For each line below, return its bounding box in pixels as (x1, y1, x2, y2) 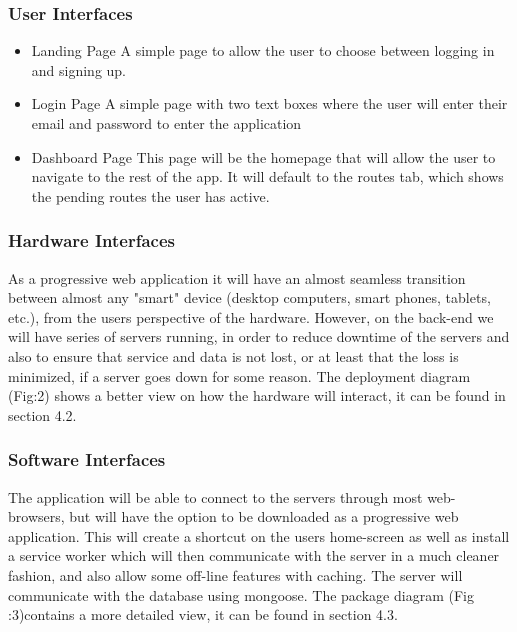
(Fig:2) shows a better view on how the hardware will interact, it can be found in (8, 385, 506, 406)
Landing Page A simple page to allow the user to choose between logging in (31, 40, 495, 61)
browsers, (8, 506, 65, 527)
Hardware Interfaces (8, 228, 175, 253)
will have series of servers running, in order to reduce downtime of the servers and (8, 326, 510, 347)
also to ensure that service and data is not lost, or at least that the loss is (8, 345, 459, 366)
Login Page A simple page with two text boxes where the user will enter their (31, 93, 508, 114)
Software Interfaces (8, 447, 166, 472)
